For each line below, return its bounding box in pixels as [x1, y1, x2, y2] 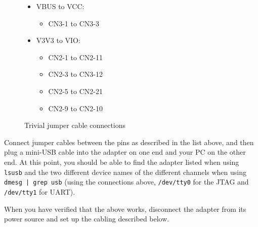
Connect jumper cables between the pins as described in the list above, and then [4, 137, 254, 147]
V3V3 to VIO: [36, 35, 80, 46]
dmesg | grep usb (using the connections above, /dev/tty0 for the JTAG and [4, 176, 249, 187]
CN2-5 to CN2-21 [48, 85, 103, 96]
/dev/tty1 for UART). [4, 186, 75, 197]
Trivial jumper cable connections [24, 120, 126, 130]
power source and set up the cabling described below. [4, 213, 169, 224]
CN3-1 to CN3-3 [48, 18, 99, 28]
